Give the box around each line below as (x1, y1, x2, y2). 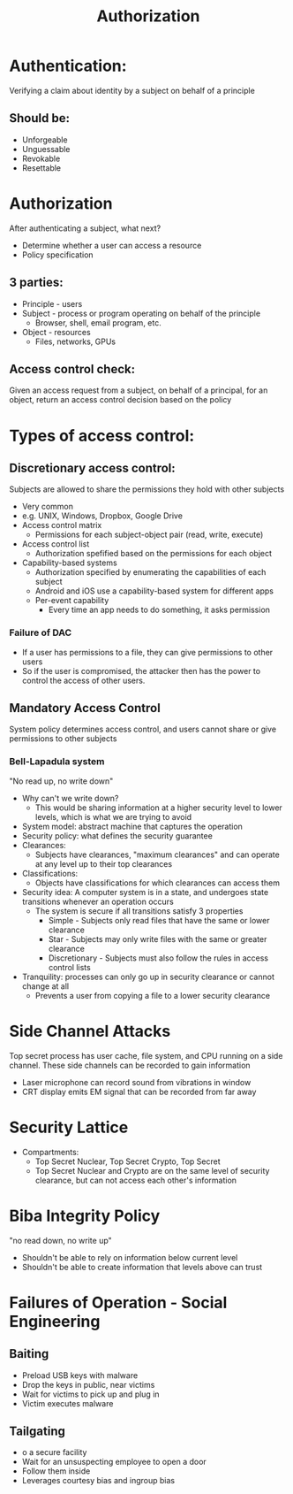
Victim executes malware (21, 1398, 114, 1408)
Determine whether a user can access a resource (21, 240, 202, 250)
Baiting (9, 1346, 49, 1361)
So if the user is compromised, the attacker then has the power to (21, 665, 261, 676)
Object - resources (21, 326, 91, 337)
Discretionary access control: (9, 460, 177, 475)
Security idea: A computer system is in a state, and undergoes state (21, 886, 269, 897)
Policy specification (21, 249, 94, 260)
